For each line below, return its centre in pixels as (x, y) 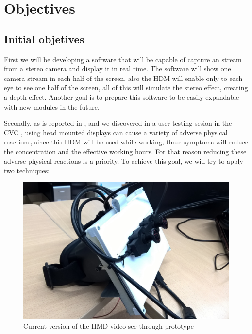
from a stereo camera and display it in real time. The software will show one (118, 69)
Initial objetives (44, 39)
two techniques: (27, 170)
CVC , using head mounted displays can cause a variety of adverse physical (116, 132)
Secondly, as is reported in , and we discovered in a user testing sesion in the (118, 123)
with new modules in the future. (52, 106)
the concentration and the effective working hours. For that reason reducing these (125, 151)
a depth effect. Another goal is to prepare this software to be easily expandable (122, 97)
